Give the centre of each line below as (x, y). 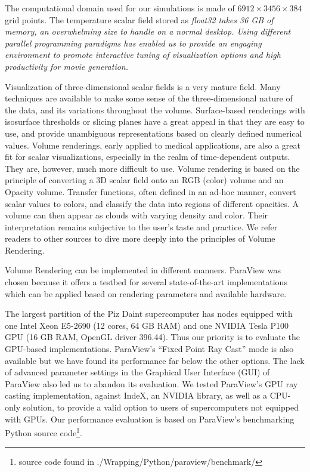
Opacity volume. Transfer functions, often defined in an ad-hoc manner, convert (151, 191)
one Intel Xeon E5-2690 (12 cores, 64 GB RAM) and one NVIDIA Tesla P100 (147, 325)
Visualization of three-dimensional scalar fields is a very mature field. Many (143, 86)
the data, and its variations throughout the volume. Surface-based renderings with (155, 109)
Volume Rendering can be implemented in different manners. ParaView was (143, 270)
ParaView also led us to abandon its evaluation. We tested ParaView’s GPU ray (151, 383)
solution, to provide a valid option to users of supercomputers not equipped (161, 407)
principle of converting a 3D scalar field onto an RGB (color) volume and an (144, 180)
